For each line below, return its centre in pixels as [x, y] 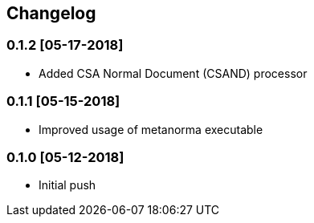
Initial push [67, 185]
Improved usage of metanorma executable [151, 129]
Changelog [51, 13]
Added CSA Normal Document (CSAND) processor [173, 73]
